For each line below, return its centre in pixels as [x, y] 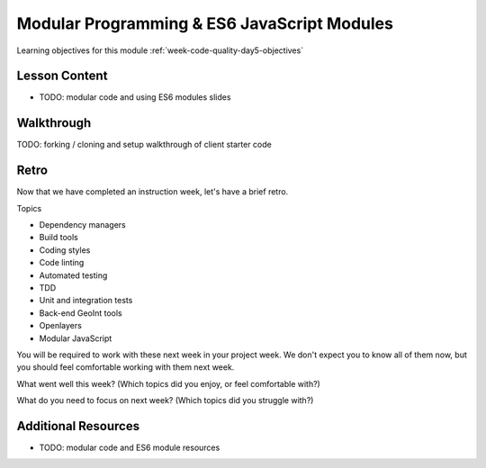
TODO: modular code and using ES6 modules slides [135, 97]
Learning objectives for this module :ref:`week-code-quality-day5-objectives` [160, 50]
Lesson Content [62, 76]
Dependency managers [82, 225]
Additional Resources [78, 426]
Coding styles [65, 250]
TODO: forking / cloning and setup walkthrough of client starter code [144, 145]
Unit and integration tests [86, 301]
